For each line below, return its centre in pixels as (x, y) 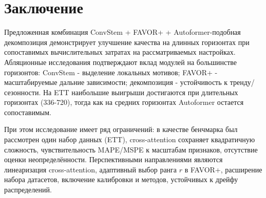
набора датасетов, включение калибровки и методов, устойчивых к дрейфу (121, 179)
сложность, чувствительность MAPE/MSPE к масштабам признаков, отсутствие (131, 149)
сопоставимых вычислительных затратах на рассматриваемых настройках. (120, 52)
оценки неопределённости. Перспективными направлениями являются (113, 159)
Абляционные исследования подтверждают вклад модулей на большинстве (121, 62)
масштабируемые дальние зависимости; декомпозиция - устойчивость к (116, 82)
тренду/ (242, 82)
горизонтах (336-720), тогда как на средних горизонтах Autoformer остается (124, 102)
